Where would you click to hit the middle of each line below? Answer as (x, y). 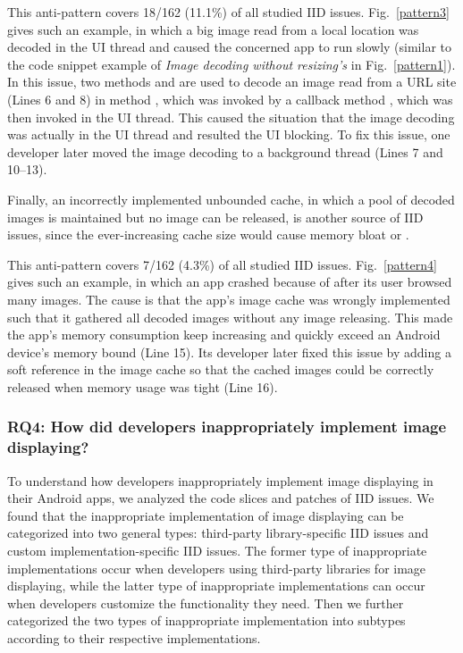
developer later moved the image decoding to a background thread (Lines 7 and (225, 151)
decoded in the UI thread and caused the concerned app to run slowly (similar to (229, 47)
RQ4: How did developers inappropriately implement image (227, 427)
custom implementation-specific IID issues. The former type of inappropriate (217, 550)
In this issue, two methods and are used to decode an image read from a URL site (232, 82)
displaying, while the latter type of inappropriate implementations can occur (216, 586)
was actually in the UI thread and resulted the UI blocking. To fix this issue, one (229, 134)
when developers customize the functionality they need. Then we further (206, 603)
